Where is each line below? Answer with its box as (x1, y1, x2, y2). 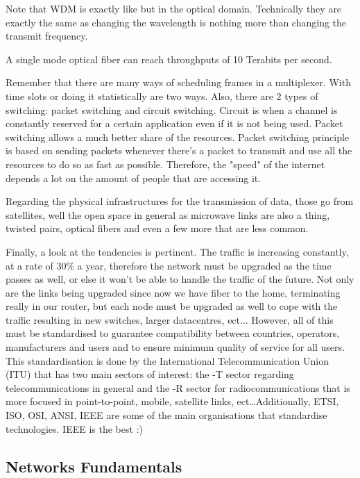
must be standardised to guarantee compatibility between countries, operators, (6, 326, 340, 340)
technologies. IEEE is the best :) (6, 421, 143, 436)
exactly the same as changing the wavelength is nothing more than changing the (6, 15, 347, 29)
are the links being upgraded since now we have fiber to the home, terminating (6, 285, 341, 299)
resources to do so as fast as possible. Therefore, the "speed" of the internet (6, 156, 325, 171)
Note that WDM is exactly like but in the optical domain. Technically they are (6, 1, 342, 15)
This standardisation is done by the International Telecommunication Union (6, 353, 329, 368)
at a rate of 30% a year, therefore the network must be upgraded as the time (6, 258, 332, 272)
